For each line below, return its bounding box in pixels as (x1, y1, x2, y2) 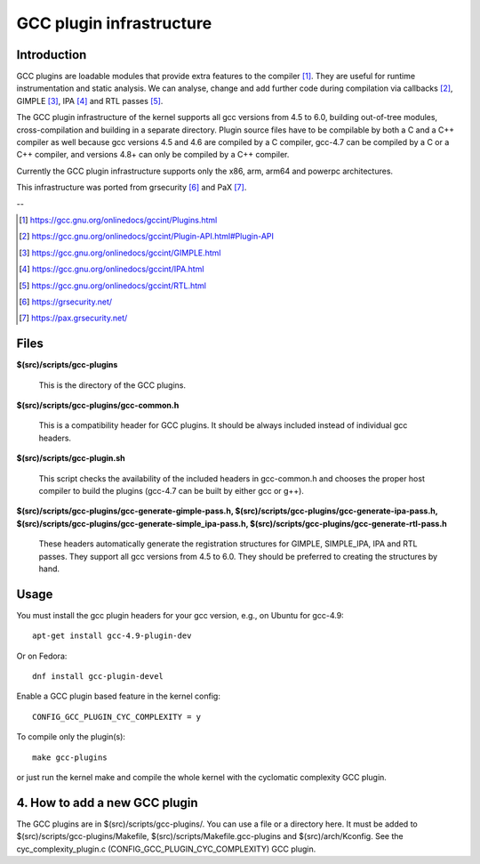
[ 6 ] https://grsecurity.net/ (19, 296, 113, 307)
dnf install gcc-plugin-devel (32, 671, 164, 681)
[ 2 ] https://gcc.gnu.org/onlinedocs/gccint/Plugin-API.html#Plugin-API (19, 231, 275, 242)
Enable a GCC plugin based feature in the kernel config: (16, 690, 221, 702)
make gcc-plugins (32, 752, 108, 763)
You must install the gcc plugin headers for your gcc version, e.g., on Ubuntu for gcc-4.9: (16, 610, 344, 620)
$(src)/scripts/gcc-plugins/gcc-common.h (16, 400, 180, 410)
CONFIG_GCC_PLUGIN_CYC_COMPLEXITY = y (32, 712, 202, 722)
